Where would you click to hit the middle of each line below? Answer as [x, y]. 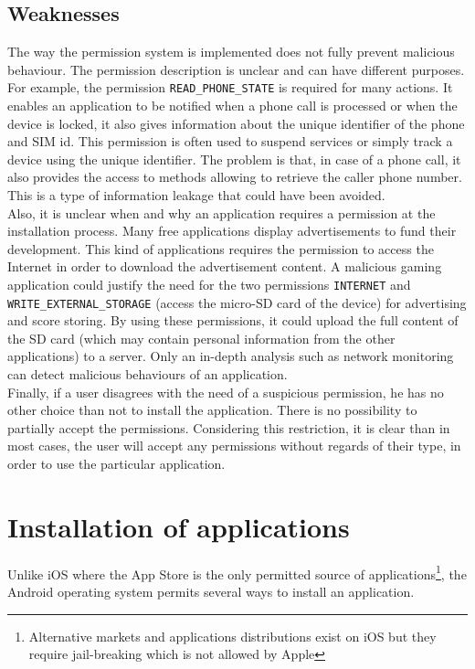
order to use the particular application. [116, 464]
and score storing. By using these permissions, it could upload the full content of [233, 320]
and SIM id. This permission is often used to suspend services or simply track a [230, 141]
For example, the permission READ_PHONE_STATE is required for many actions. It [230, 87]
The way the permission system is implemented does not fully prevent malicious [231, 52]
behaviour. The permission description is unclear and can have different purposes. [236, 69]
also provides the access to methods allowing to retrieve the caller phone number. [235, 177]
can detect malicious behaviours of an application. [148, 374]
